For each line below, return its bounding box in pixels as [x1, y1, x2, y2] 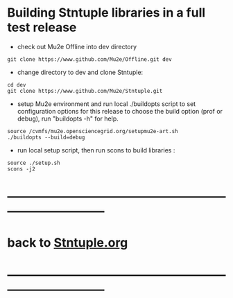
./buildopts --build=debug [7, 134, 85, 141]
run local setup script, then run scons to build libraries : [17, 146, 175, 154]
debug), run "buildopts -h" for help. [17, 114, 119, 123]
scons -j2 [7, 165, 36, 173]
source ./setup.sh [7, 159, 60, 166]
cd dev [7, 81, 26, 88]
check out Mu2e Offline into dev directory [17, 42, 137, 51]
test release [7, 19, 77, 35]
